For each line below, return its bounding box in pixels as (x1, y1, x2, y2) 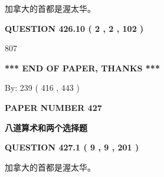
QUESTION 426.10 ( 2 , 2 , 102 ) (5, 22, 144, 34)
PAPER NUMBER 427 (5, 101, 102, 113)
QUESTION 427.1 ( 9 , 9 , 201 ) (5, 141, 139, 153)
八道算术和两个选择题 (5, 121, 87, 133)
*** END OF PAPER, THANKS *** (5, 61, 160, 74)
